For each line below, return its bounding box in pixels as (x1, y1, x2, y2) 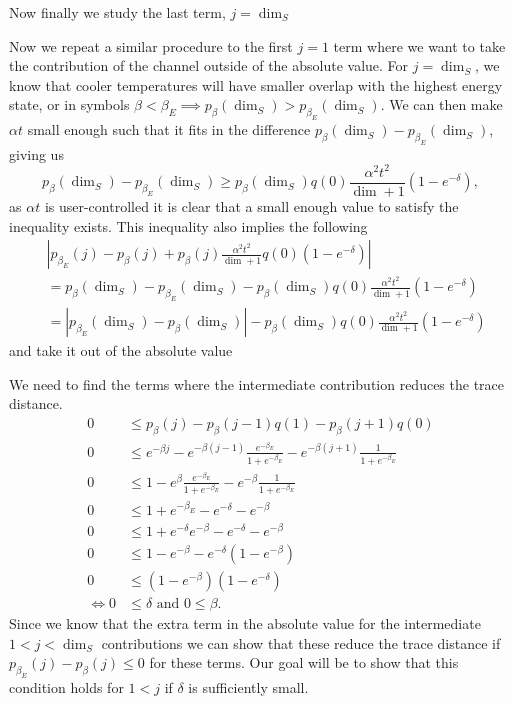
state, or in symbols (9, 94, 130, 115)
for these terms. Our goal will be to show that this (149, 652, 459, 673)
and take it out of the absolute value (9, 340, 233, 361)
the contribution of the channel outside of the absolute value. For (9, 55, 409, 76)
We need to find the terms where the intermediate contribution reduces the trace (9, 373, 505, 394)
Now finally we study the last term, (9, 2, 226, 22)
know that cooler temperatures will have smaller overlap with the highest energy (9, 74, 503, 95)
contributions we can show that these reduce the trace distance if (101, 632, 501, 653)
